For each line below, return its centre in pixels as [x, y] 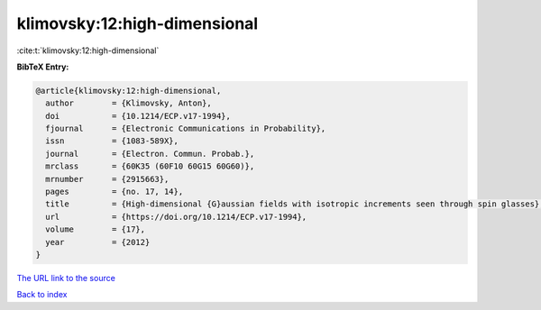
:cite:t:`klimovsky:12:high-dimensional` [88, 50]
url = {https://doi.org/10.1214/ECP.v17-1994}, [176, 217]
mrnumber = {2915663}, [107, 179]
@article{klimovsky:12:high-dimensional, [128, 91]
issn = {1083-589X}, [112, 141]
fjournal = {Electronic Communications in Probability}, [186, 129]
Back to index [42, 295]
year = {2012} [98, 242]
